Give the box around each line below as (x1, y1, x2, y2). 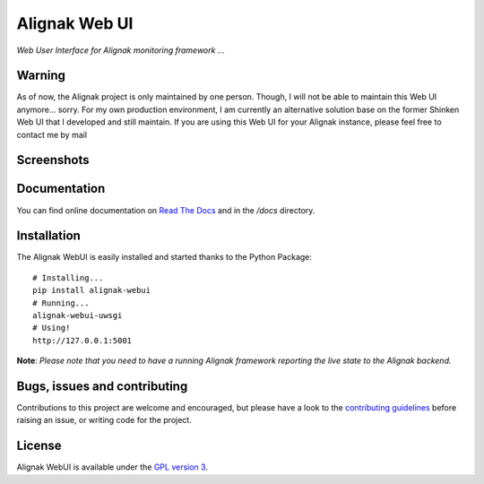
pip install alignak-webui (32, 285, 151, 296)
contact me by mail (16, 129, 88, 140)
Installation (16, 229, 81, 244)
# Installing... (32, 272, 104, 282)
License (16, 438, 62, 454)
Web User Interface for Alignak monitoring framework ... (16, 45, 225, 56)
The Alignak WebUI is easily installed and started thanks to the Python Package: (16, 252, 313, 263)
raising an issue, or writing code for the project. (16, 415, 192, 426)
